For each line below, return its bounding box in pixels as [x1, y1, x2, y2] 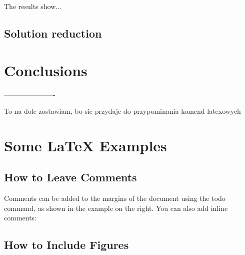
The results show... [4, 1, 61, 11]
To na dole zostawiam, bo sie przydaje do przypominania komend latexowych [4, 106, 241, 116]
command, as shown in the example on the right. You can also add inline [4, 202, 228, 213]
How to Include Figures [4, 237, 129, 252]
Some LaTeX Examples [4, 135, 167, 155]
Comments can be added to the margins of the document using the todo [4, 193, 225, 203]
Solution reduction [4, 25, 102, 41]
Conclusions [4, 60, 87, 80]
